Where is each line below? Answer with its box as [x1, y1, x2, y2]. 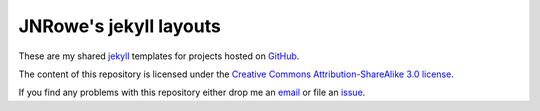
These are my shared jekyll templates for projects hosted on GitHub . [18, 50, 300, 62]
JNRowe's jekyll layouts [18, 15, 222, 37]
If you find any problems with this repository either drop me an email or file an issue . [18, 86, 366, 99]
